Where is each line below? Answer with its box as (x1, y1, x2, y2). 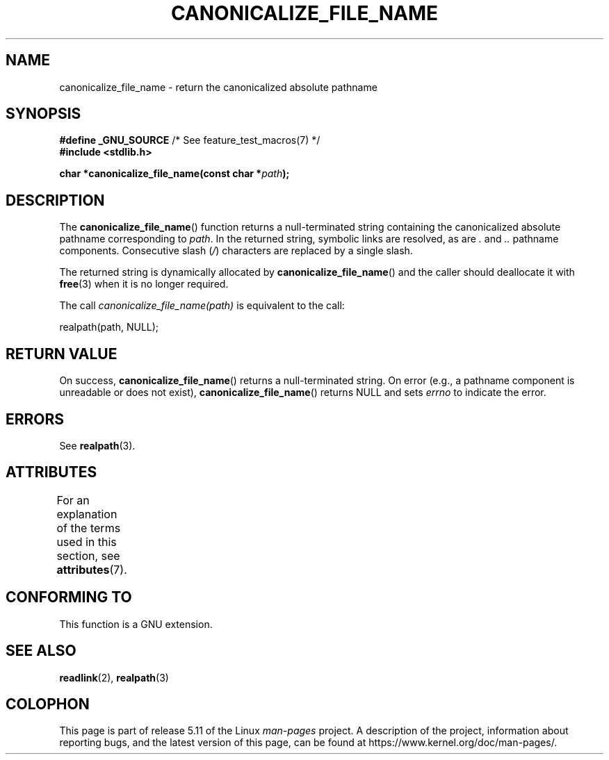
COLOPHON (6, 695, 90, 713)
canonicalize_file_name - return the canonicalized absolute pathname (59, 81, 377, 93)
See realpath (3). (59, 439, 136, 452)
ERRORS (6, 410, 65, 428)
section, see (56, 548, 120, 563)
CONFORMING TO (6, 588, 132, 606)
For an (56, 493, 90, 507)
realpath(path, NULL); (59, 321, 159, 333)
